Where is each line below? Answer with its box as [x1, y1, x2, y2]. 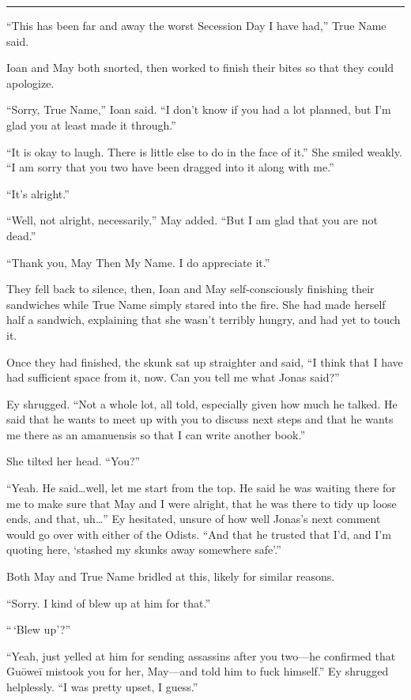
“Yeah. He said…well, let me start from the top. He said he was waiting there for [6, 480, 396, 496]
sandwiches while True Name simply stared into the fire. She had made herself [6, 295, 386, 312]
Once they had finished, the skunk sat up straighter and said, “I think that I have [6, 353, 403, 370]
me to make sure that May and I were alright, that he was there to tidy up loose [6, 495, 397, 511]
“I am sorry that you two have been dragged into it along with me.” [6, 159, 334, 175]
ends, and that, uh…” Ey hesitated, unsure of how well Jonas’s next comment [6, 510, 381, 527]
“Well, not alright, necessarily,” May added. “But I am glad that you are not [6, 212, 378, 228]
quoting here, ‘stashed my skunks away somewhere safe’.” [6, 541, 281, 558]
